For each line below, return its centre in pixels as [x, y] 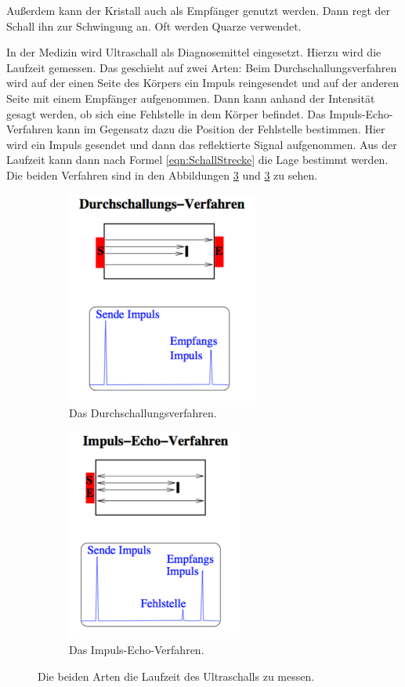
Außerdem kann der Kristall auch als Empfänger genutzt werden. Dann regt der [199, 10]
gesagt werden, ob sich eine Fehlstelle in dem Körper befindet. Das [166, 113]
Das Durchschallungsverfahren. [143, 412]
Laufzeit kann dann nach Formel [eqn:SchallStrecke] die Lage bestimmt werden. [197, 160]
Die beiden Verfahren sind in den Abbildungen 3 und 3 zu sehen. [162, 174]
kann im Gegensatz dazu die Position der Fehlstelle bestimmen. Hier [221, 129]
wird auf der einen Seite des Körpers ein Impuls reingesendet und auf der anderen [203, 83]
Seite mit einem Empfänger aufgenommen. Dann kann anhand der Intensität [191, 98]
